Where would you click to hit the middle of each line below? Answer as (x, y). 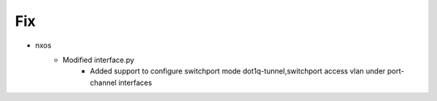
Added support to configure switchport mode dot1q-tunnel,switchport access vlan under (238, 71)
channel (104, 82)
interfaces (136, 82)
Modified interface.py (99, 60)
